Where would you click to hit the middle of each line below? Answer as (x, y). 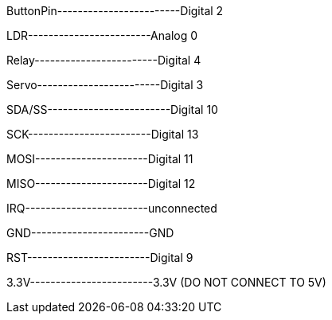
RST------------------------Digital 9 (100, 258)
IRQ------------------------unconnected (112, 208)
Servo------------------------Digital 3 (105, 85)
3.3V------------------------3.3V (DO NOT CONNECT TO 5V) (166, 282)
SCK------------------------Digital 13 (103, 134)
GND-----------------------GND (90, 233)
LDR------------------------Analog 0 (102, 35)
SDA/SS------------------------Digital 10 (112, 109)
